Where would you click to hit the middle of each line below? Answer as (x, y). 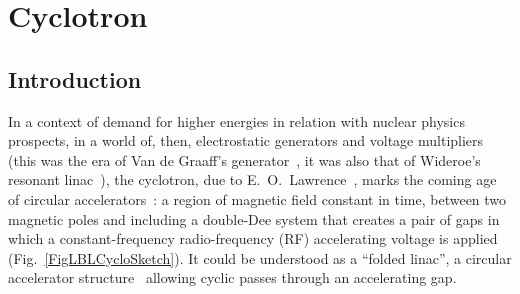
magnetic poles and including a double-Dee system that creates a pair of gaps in (254, 218)
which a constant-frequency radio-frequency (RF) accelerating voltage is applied (253, 238)
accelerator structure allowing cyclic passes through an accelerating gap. (232, 277)
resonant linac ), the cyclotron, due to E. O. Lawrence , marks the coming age (252, 179)
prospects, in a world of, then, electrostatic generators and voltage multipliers (246, 140)
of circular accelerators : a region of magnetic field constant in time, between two (257, 198)
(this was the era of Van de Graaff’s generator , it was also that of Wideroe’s (244, 159)
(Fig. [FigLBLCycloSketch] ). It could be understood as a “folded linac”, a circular (260, 257)
